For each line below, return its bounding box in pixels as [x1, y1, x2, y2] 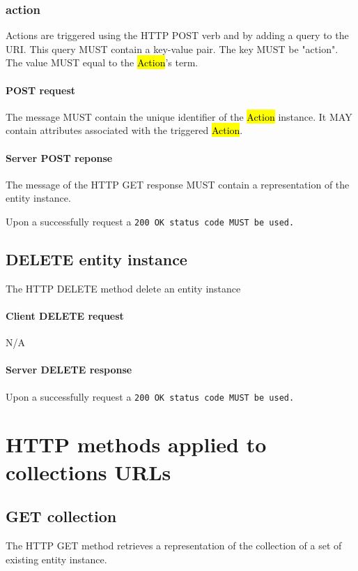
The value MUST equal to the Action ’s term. [6, 55, 199, 70]
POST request [6, 82, 76, 97]
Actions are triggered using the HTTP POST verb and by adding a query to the [6, 28, 349, 43]
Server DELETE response [6, 362, 132, 377]
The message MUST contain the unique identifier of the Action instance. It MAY [6, 109, 352, 124]
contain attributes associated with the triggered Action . [6, 123, 243, 138]
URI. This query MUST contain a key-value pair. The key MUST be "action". [6, 41, 338, 56]
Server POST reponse [6, 150, 113, 165]
